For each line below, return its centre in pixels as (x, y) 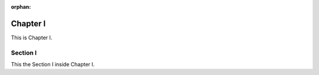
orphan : (21, 7)
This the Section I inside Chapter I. (53, 64)
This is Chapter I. (32, 37)
